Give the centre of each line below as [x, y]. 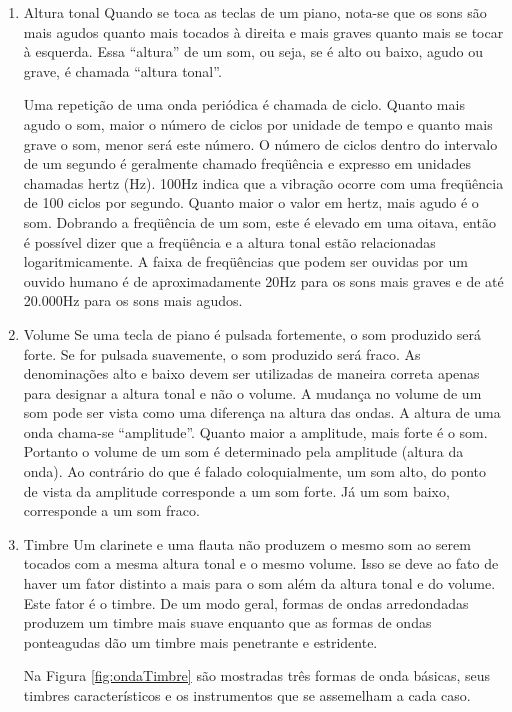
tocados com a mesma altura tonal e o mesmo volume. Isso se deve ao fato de [261, 563]
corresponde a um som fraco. [111, 510]
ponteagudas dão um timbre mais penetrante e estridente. [200, 641]
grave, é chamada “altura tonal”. [122, 70]
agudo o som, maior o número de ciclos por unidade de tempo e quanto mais [258, 123]
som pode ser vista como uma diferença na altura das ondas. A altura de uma [262, 412]
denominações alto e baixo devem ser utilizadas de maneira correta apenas [251, 373]
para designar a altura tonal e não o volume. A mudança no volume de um [252, 392]
